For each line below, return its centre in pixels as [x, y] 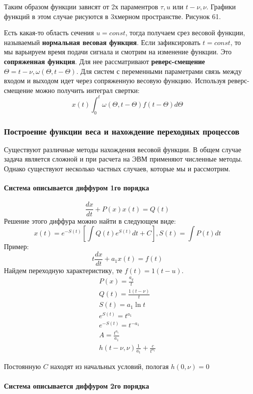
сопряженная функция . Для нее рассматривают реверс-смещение [105, 61]
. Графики [221, 6]
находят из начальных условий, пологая [109, 366]
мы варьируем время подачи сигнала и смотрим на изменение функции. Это [118, 52]
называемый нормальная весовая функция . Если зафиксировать [102, 42]
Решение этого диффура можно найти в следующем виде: [90, 220]
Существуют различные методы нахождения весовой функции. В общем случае [123, 149]
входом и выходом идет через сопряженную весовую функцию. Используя [115, 81]
